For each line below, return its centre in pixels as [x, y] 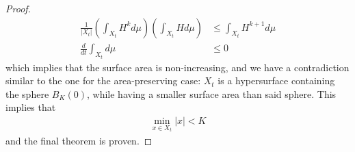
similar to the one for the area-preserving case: [103, 80]
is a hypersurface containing [276, 80]
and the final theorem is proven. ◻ [79, 140]
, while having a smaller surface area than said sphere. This [212, 93]
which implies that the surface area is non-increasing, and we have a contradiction [177, 67]
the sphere [27, 93]
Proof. [18, 8]
